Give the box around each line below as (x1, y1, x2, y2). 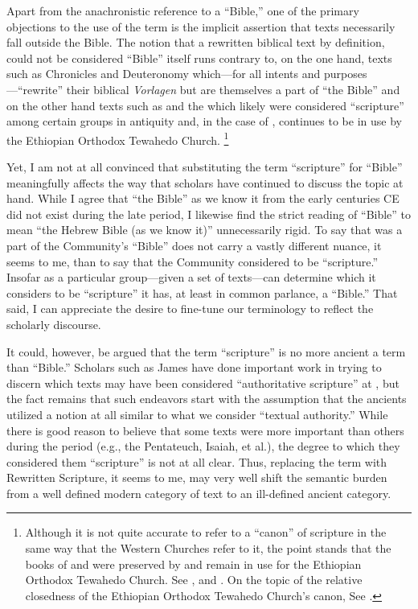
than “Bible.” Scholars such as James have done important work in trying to (6, 359, 382, 376)
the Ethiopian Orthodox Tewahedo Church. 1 (6, 129, 229, 148)
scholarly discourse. (6, 315, 101, 332)
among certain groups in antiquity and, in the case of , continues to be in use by (6, 113, 402, 130)
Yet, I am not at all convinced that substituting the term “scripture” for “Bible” (6, 158, 403, 175)
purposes (323, 65, 367, 82)
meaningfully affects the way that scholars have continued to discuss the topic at (6, 174, 404, 191)
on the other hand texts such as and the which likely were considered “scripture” (6, 97, 404, 113)
